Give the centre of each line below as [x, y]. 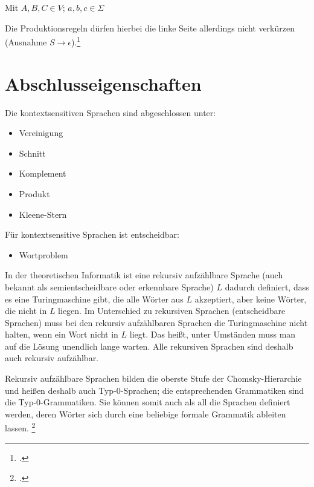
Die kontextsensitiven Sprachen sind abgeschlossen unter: [111, 112]
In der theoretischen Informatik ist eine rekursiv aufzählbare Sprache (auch [144, 275]
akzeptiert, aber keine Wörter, [251, 299]
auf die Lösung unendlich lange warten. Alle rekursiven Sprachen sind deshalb [149, 346]
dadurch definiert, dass [267, 286]
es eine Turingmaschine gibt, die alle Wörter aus [94, 299]
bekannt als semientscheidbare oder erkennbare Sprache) [109, 286]
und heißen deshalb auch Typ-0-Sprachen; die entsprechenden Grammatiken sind [155, 390]
